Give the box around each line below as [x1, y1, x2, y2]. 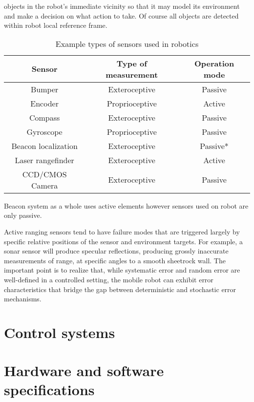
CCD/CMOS [22, 168, 67, 180]
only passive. [4, 210, 42, 220]
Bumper [31, 83, 59, 95]
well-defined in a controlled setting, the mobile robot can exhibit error [4, 274, 213, 284]
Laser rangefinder [15, 154, 74, 166]
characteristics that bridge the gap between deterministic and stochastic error [4, 284, 236, 294]
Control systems [4, 322, 115, 342]
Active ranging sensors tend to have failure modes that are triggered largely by [4, 226, 240, 236]
